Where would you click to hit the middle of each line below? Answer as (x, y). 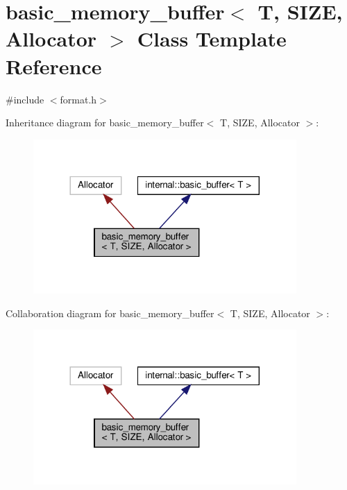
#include (25, 99)
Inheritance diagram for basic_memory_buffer (105, 122)
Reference (54, 66)
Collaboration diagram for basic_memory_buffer (110, 313)
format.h (78, 99)
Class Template (212, 39)
